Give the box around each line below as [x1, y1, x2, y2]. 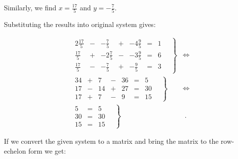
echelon [4, 145, 26, 156]
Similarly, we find [4, 2, 57, 12]
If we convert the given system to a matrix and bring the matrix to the [4, 136, 219, 146]
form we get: [28, 145, 66, 156]
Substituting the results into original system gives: [4, 19, 156, 29]
